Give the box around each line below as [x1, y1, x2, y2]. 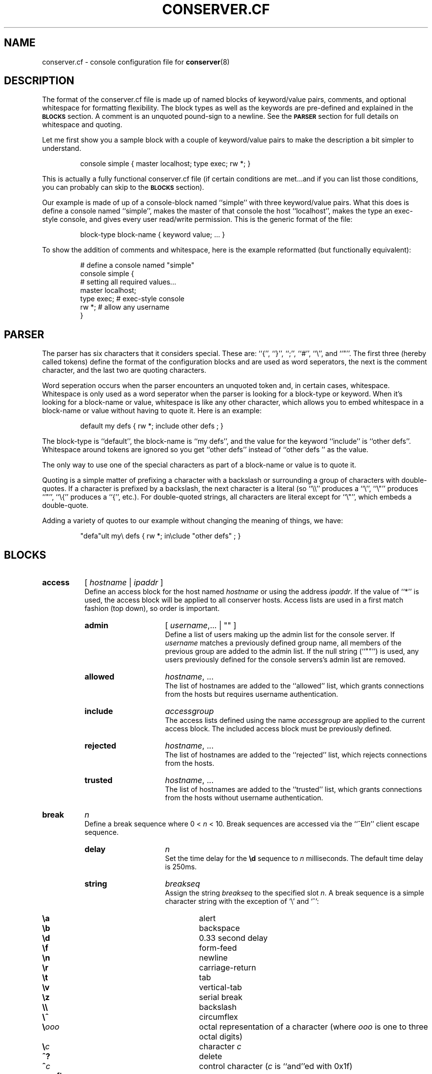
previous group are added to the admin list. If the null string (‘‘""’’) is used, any [165, 647, 419, 656]
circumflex [199, 1012, 238, 1022]
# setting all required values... [80, 278, 177, 286]
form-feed [199, 943, 237, 953]
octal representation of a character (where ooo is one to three [199, 1022, 428, 1032]
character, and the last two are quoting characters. [42, 366, 207, 375]
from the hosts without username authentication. [165, 793, 324, 802]
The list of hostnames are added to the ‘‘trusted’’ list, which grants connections [165, 785, 422, 794]
